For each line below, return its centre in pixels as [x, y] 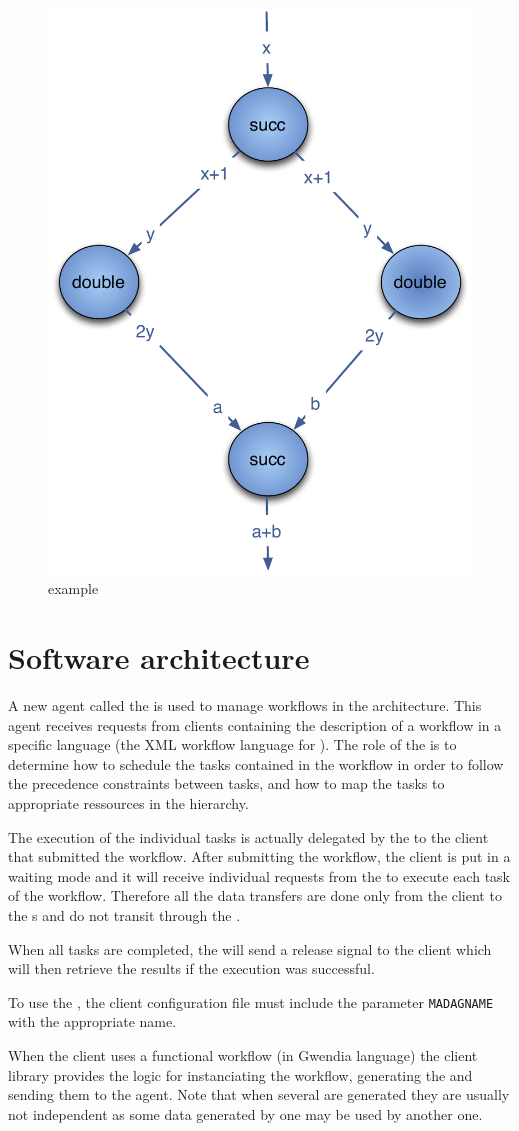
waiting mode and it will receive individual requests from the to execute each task [259, 875]
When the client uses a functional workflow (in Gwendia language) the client [243, 1055]
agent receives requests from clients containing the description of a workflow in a [255, 724]
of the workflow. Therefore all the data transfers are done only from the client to [255, 895]
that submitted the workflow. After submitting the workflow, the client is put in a [259, 856]
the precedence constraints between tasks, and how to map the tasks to [226, 783]
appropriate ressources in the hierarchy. [128, 803]
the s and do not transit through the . [124, 915]
